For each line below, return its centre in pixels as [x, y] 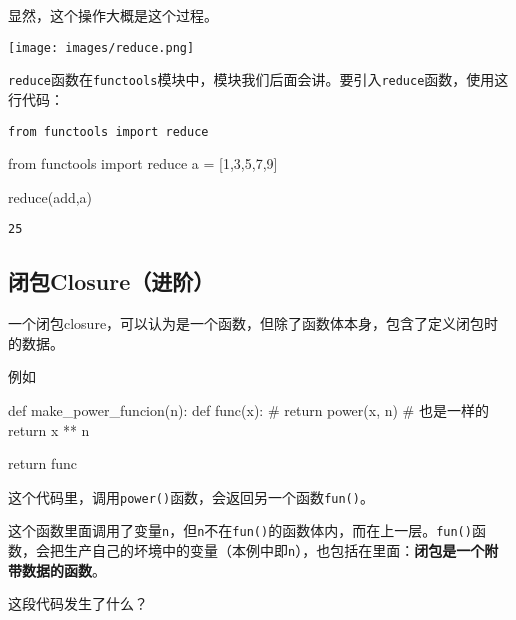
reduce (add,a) [50, 196]
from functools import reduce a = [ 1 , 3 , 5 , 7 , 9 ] [143, 163]
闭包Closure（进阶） [111, 281]
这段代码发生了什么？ [78, 603]
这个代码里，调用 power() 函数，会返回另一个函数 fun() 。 [191, 496]
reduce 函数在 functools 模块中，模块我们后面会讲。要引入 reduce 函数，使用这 [258, 79]
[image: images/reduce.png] [101, 47]
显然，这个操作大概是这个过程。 [113, 15]
